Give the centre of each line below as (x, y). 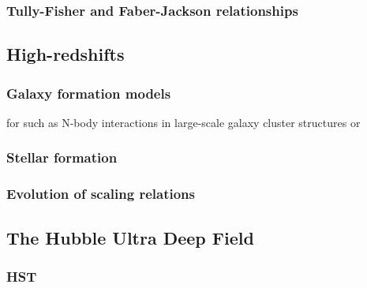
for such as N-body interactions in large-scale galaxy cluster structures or (183, 122)
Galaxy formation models (89, 93)
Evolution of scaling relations (101, 194)
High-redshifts (66, 54)
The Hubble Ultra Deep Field (130, 237)
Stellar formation (62, 157)
